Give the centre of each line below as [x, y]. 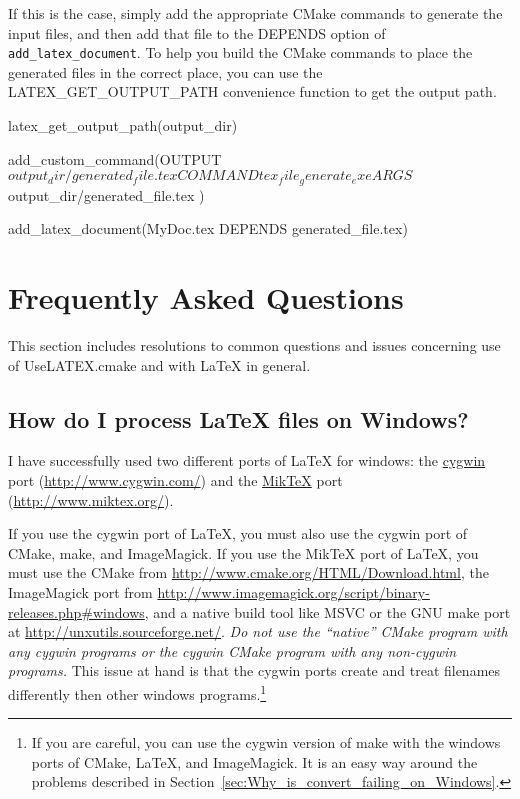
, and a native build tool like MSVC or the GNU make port [327, 611]
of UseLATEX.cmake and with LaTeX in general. [159, 364]
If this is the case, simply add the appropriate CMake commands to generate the [255, 13]
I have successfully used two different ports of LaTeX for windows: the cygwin [247, 460]
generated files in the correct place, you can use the [165, 71]
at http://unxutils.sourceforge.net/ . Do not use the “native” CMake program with [258, 631]
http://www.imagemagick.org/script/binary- [293, 591]
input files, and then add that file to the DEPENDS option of [197, 32]
